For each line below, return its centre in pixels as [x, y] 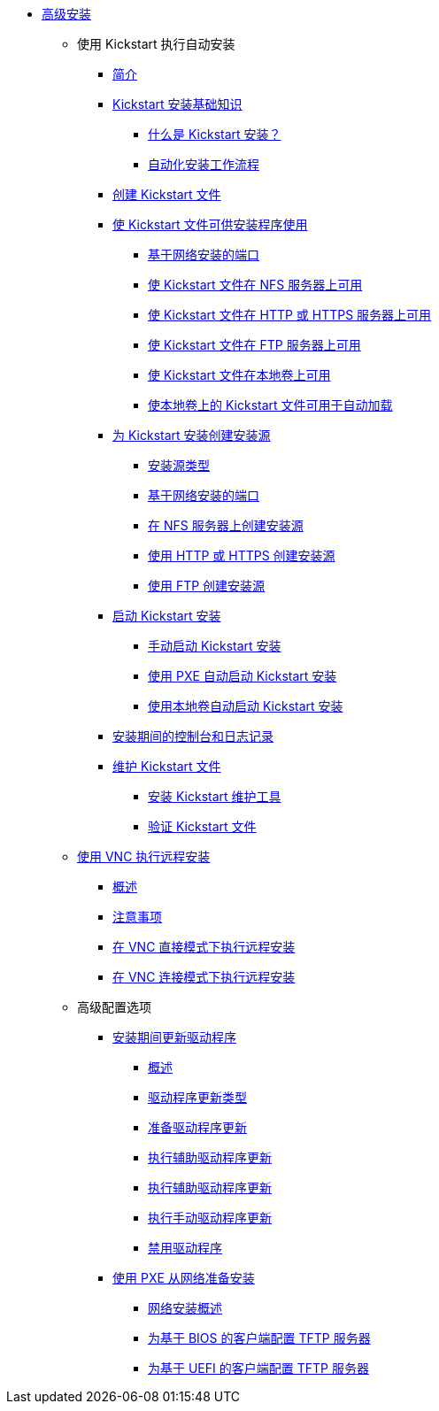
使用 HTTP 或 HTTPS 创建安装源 [242, 555]
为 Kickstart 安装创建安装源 [192, 435]
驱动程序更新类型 [197, 1097]
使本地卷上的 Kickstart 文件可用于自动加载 [270, 405]
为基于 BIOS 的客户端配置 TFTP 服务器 [259, 1338]
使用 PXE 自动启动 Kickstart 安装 [243, 676]
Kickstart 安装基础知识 [177, 104]
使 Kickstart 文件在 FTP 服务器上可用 [254, 345]
